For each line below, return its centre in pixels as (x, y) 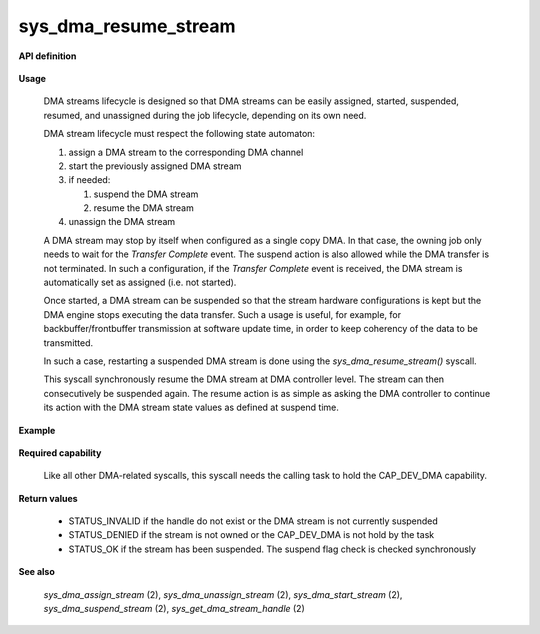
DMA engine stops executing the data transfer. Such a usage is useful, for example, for (222, 314)
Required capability (60, 452)
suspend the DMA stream (146, 194)
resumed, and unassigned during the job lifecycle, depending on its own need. (205, 115)
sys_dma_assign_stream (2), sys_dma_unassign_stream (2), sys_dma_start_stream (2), (223, 594)
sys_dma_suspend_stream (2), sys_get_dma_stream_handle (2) (174, 609)
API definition (47, 56)
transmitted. (68, 342)
